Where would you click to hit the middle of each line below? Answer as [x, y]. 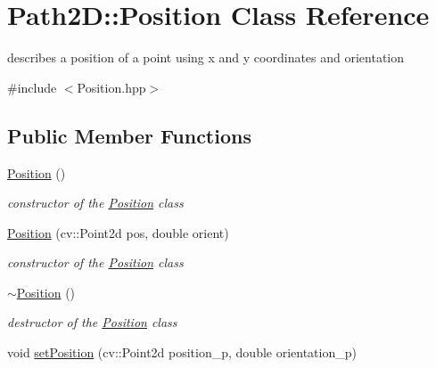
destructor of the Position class [92, 322]
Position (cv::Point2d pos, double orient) [118, 232]
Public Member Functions [129, 135]
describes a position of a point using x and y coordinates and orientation [206, 57]
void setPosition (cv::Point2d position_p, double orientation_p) [182, 352]
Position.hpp [111, 87]
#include [32, 87]
